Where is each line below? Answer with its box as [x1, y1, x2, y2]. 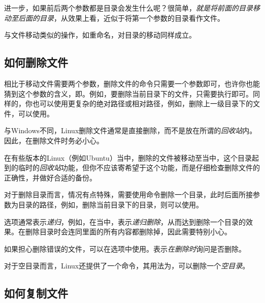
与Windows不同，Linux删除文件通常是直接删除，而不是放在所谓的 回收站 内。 [4, 125, 257, 136]
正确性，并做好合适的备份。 [4, 172, 96, 183]
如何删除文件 [4, 54, 68, 70]
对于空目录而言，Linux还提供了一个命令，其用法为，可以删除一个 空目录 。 [4, 260, 250, 271]
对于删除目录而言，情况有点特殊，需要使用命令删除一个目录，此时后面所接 [4, 189, 253, 200]
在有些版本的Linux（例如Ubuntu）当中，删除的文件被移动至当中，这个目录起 [4, 152, 259, 163]
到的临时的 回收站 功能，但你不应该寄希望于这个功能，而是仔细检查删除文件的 [4, 162, 260, 173]
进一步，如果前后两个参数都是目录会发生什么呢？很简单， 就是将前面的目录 [4, 3, 253, 13]
